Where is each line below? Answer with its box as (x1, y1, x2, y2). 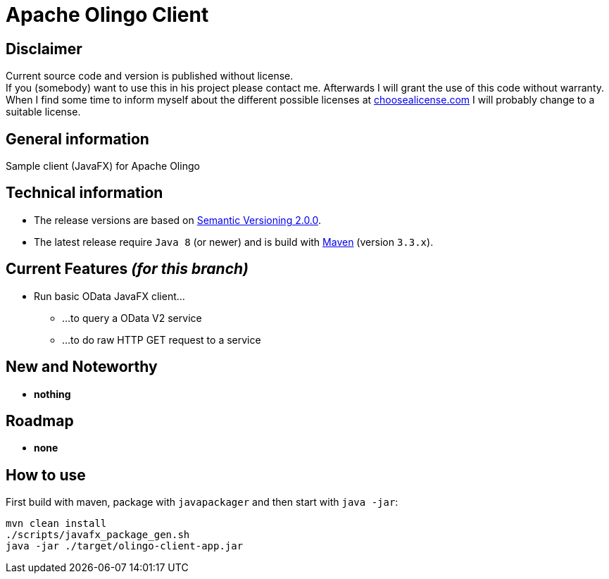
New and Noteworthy (6, 358, 158, 376)
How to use (6, 466, 86, 484)
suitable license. (6, 106, 81, 118)
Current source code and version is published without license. (6, 70, 294, 82)
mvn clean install (6, 518, 107, 530)
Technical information (6, 184, 163, 202)
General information (6, 130, 149, 148)
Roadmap (6, 411, 74, 430)
